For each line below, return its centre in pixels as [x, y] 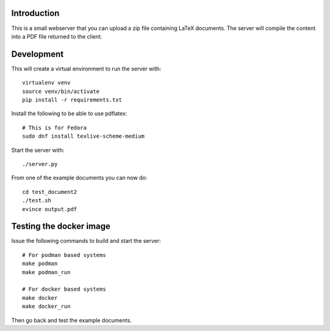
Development [38, 54]
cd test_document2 [50, 192]
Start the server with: [38, 150]
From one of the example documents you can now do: [79, 178]
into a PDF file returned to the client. [57, 36]
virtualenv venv [46, 83]
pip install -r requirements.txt [72, 100]
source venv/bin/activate [61, 91]
